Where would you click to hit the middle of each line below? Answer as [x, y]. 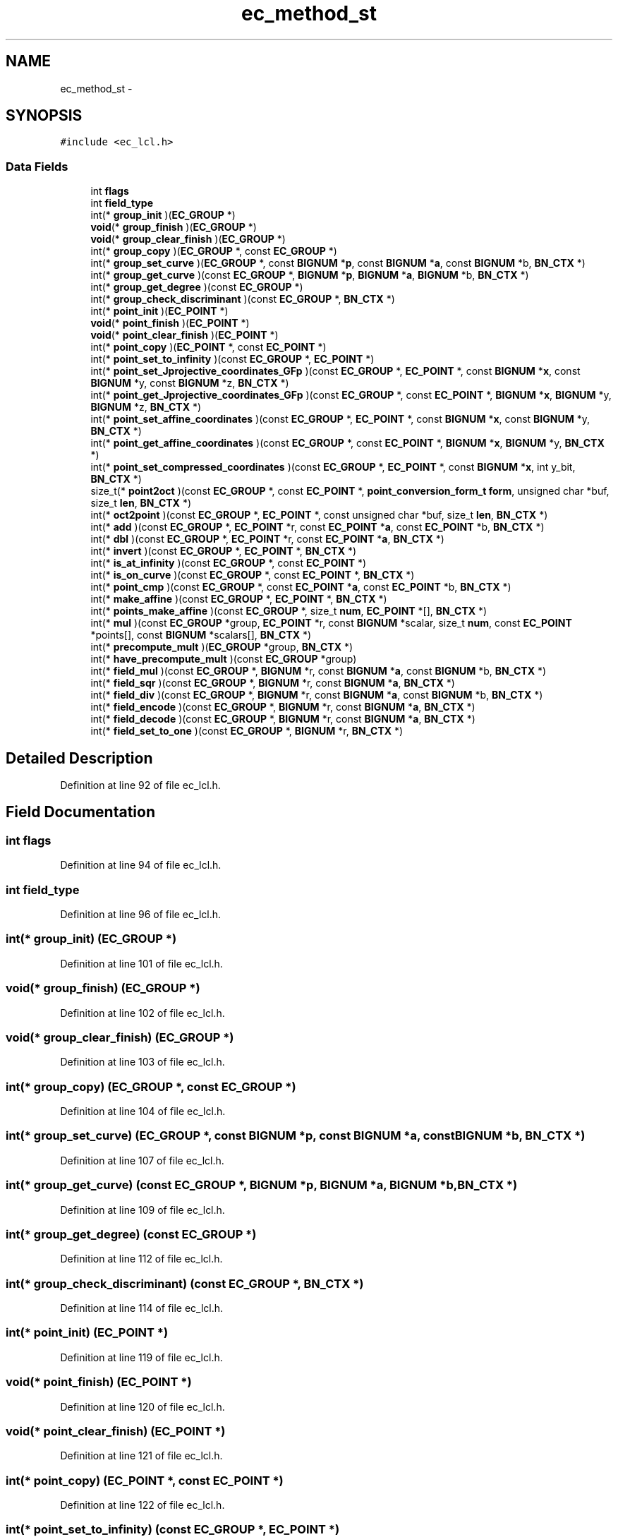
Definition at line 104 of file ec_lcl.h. [143, 1111]
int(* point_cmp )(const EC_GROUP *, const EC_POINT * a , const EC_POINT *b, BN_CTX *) [301, 587]
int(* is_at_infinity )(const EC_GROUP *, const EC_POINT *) [229, 563]
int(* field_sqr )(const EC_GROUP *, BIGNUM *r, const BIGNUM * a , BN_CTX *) [273, 683]
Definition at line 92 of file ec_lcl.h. [140, 785]
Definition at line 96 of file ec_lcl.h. [141, 914]
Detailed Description [79, 758]
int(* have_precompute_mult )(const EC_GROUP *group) [224, 659]
